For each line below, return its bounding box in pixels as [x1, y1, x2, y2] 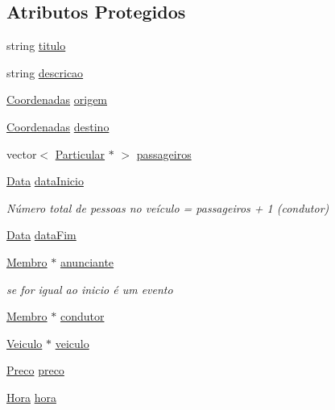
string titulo [6, 37, 66, 54]
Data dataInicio [6, 172, 84, 189]
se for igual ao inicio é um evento [6, 280, 173, 297]
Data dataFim [6, 226, 77, 243]
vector [6, 145, 37, 162]
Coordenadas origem [6, 91, 108, 108]
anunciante [60, 253, 114, 270]
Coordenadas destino [6, 118, 110, 135]
